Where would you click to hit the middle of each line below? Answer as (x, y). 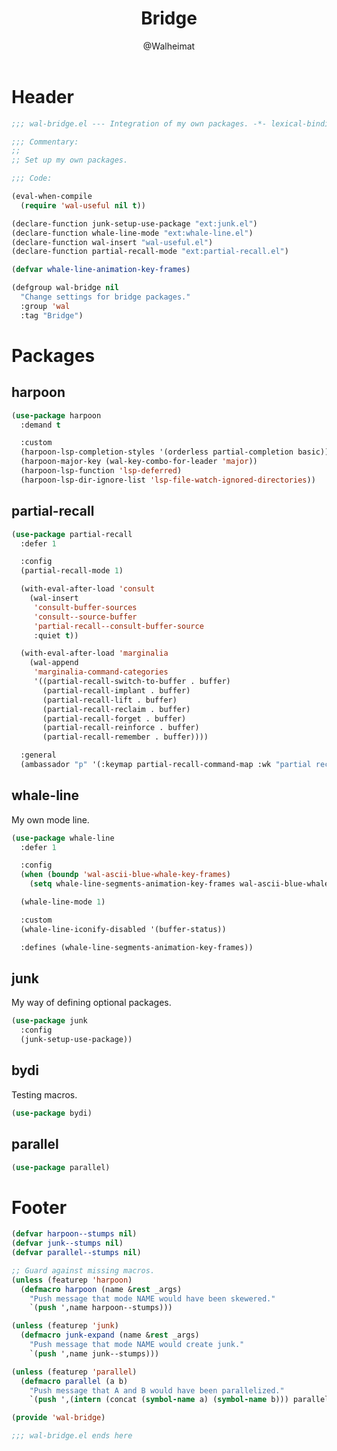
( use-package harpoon (56, 415)
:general (38, 755)
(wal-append (54, 663)
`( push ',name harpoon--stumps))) (101, 1308)
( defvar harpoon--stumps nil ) (74, 1234)
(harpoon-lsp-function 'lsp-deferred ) (101, 471)
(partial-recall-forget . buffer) (114, 718)
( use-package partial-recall (72, 534)
